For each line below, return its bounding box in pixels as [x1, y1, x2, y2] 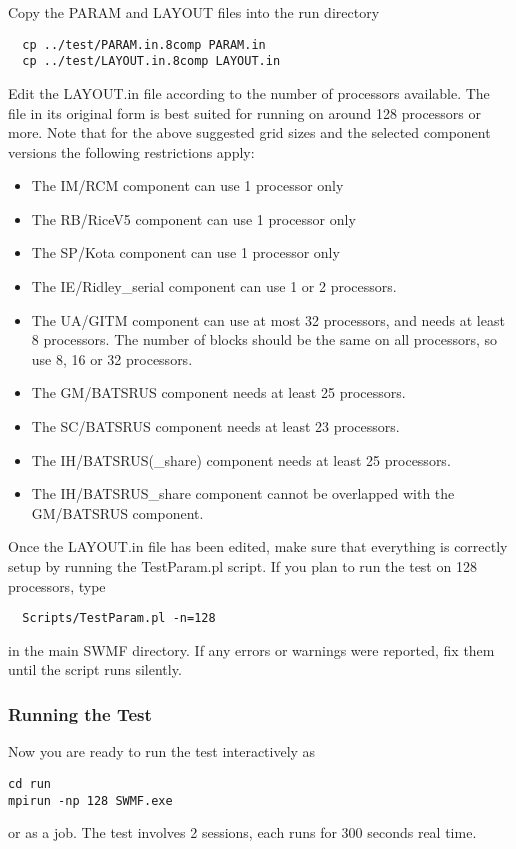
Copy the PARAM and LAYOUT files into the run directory [8, 2, 380, 22]
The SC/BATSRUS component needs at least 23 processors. [31, 416, 400, 437]
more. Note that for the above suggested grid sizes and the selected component [8, 122, 491, 143]
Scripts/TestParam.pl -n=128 [22, 611, 216, 626]
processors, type [8, 575, 106, 596]
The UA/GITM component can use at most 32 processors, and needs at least [31, 309, 505, 330]
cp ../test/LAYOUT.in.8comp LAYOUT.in [22, 54, 281, 69]
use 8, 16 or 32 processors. [31, 348, 193, 369]
